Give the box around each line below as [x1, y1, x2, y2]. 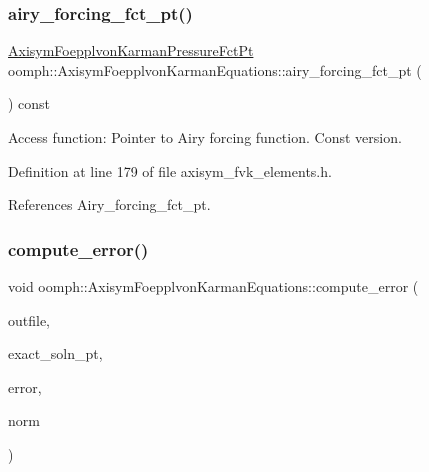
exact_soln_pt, [8, 343, 103, 364]
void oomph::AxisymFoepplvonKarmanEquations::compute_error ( [8, 276, 419, 296]
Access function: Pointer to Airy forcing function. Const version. [8, 127, 402, 147]
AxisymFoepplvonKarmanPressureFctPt [8, 40, 254, 61]
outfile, [8, 309, 51, 330]
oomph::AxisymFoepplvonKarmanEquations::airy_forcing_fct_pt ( [8, 59, 422, 80]
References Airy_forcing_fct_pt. [8, 194, 211, 215]
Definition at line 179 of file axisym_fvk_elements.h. [8, 160, 332, 181]
